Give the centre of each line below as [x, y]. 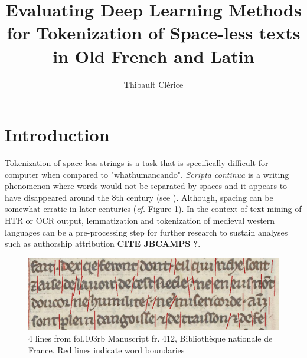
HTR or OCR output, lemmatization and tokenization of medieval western [140, 220]
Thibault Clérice [153, 84]
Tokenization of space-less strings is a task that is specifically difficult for [137, 163]
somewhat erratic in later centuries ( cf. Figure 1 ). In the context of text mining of [153, 209]
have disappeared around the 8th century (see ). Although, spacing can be [139, 197]
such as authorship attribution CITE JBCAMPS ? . [103, 243]
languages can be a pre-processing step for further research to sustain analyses [146, 232]
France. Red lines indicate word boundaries [107, 349]
